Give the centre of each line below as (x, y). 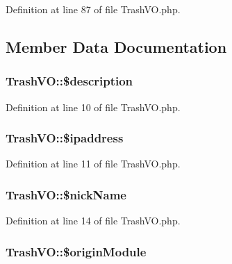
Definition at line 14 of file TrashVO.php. (93, 221)
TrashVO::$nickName (66, 194)
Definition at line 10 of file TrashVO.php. (93, 107)
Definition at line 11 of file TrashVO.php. (93, 164)
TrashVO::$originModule (76, 251)
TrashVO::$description (69, 81)
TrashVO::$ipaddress (65, 138)
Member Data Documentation (116, 46)
